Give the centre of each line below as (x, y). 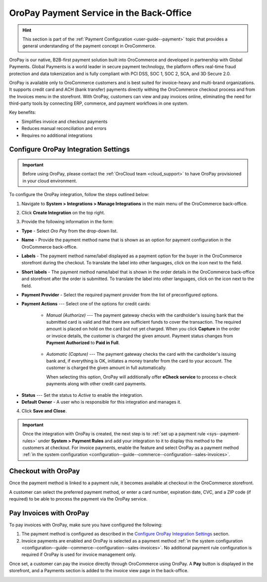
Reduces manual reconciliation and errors (64, 128)
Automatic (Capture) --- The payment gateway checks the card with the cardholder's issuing (141, 354)
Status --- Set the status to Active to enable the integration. (82, 395)
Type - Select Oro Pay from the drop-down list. (70, 231)
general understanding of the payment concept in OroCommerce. (89, 46)
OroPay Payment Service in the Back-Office (100, 13)
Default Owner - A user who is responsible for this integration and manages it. (101, 402)
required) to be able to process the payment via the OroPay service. (78, 499)
